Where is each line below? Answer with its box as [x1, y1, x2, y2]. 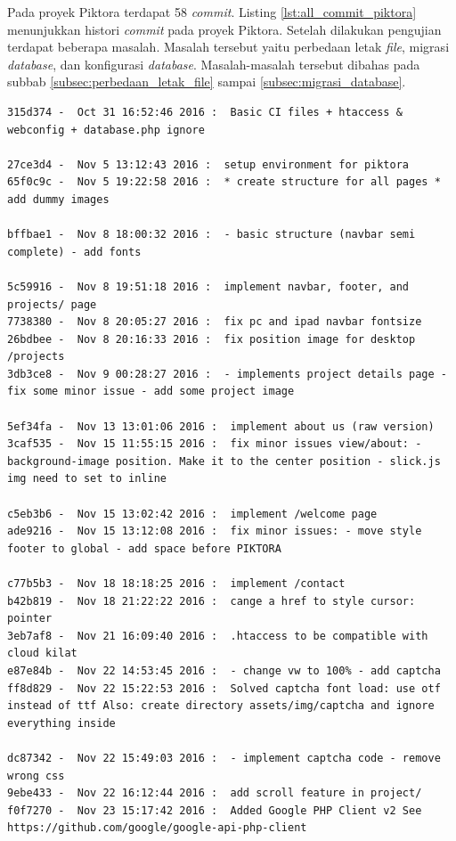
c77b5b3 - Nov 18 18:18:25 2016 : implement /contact [7, 577, 346, 590]
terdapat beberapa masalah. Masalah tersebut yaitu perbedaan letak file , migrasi [7, 37, 450, 56]
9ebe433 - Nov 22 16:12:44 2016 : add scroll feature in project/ [7, 787, 422, 800]
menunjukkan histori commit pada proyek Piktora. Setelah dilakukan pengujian [7, 20, 442, 38]
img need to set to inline [7, 472, 167, 486]
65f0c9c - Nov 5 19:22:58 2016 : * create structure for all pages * [7, 176, 441, 189]
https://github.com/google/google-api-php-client [7, 821, 307, 835]
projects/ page [7, 298, 97, 311]
